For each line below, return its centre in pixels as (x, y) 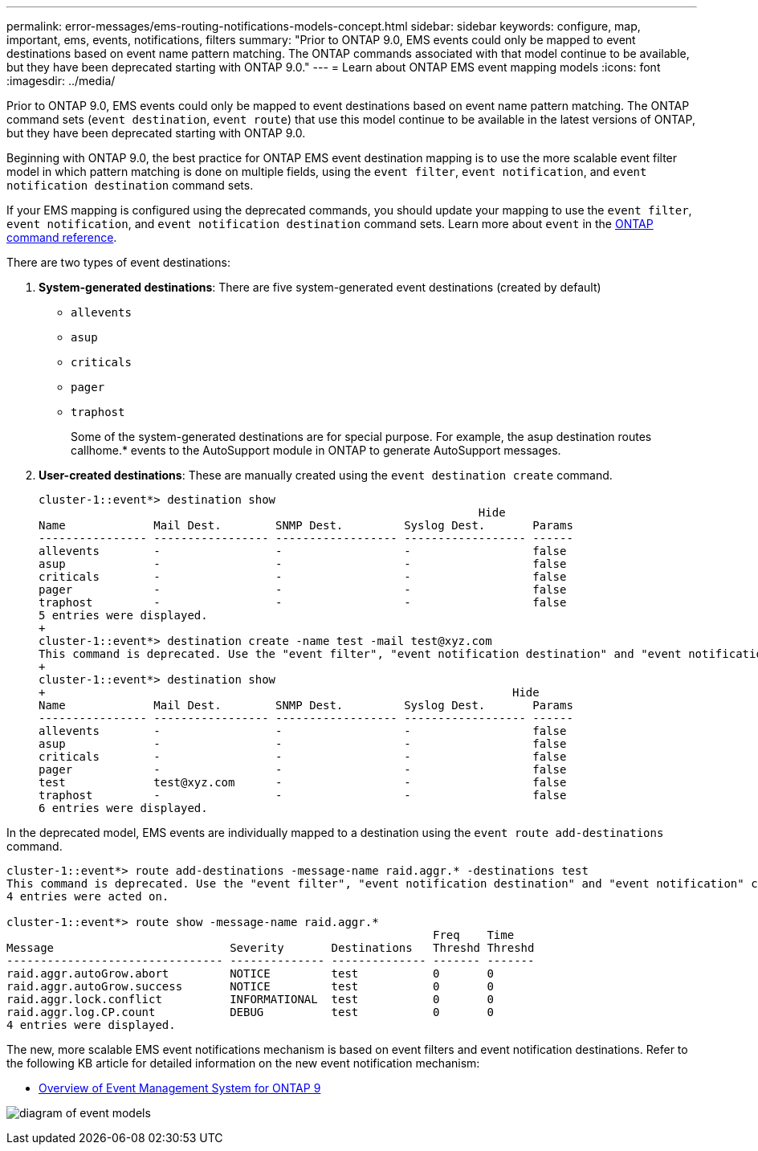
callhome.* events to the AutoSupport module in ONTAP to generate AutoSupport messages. (316, 450)
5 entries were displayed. (123, 615)
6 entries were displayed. (123, 808)
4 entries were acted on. (88, 896)
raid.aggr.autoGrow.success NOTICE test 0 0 (250, 986)
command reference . (62, 237)
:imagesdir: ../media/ (61, 81)
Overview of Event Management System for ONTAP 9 (180, 1088)
